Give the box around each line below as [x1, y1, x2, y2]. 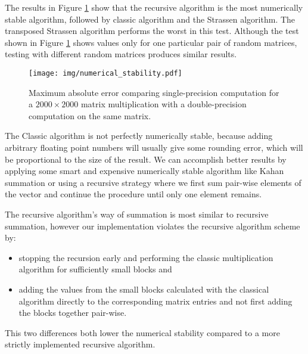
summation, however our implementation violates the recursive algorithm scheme [5, 219, 300, 232]
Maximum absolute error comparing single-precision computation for [29, 86, 279, 98]
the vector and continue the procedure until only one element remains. [5, 188, 262, 200]
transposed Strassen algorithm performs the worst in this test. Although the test [5, 24, 299, 37]
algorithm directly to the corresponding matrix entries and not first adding [18, 294, 293, 307]
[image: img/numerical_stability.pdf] [29, 69, 182, 77]
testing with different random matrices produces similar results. [5, 48, 237, 60]
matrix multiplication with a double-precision [80, 98, 247, 110]
